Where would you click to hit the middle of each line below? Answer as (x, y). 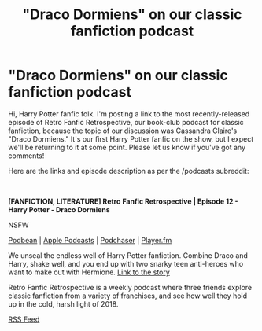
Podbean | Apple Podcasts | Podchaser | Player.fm (90, 240)
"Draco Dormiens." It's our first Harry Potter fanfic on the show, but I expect (131, 138)
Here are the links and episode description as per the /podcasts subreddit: (129, 171)
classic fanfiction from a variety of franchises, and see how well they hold (128, 296)
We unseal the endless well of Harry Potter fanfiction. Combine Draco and (128, 255)
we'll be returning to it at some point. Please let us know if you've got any (127, 147)
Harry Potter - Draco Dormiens (59, 209)
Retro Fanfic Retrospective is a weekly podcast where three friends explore (130, 287)
